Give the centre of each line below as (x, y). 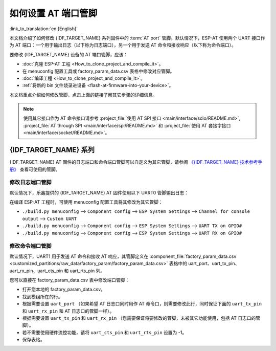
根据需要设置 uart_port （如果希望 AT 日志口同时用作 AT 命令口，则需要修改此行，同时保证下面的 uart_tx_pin (142, 304)
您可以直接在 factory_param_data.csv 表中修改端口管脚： (70, 280)
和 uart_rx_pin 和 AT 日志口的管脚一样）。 (68, 311)
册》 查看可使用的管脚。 (35, 169)
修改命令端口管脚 (30, 246)
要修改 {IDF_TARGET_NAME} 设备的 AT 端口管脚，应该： (69, 54)
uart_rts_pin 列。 (87, 271)
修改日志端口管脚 (30, 183)
